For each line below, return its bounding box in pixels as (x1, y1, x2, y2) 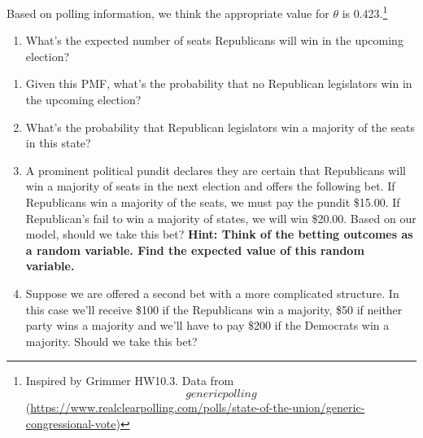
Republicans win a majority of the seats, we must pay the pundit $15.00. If (25, 194, 400, 210)
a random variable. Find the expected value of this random (25, 241, 364, 258)
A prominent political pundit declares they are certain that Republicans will (25, 161, 407, 178)
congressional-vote (25, 414, 116, 431)
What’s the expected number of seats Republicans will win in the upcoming (25, 32, 403, 49)
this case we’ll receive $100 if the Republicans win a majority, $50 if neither (25, 300, 403, 318)
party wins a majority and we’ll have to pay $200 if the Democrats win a (25, 317, 390, 334)
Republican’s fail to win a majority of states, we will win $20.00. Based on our (25, 209, 416, 226)
